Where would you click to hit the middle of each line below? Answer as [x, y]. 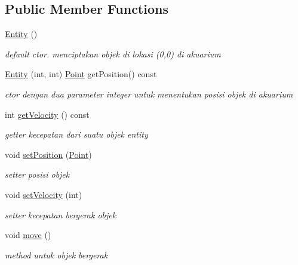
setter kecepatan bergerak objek [61, 214]
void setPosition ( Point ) [48, 154]
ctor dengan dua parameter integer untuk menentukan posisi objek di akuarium [149, 94]
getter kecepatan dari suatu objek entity [76, 134]
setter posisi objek [37, 174]
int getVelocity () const [47, 114]
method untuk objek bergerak [56, 255]
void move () [28, 235]
